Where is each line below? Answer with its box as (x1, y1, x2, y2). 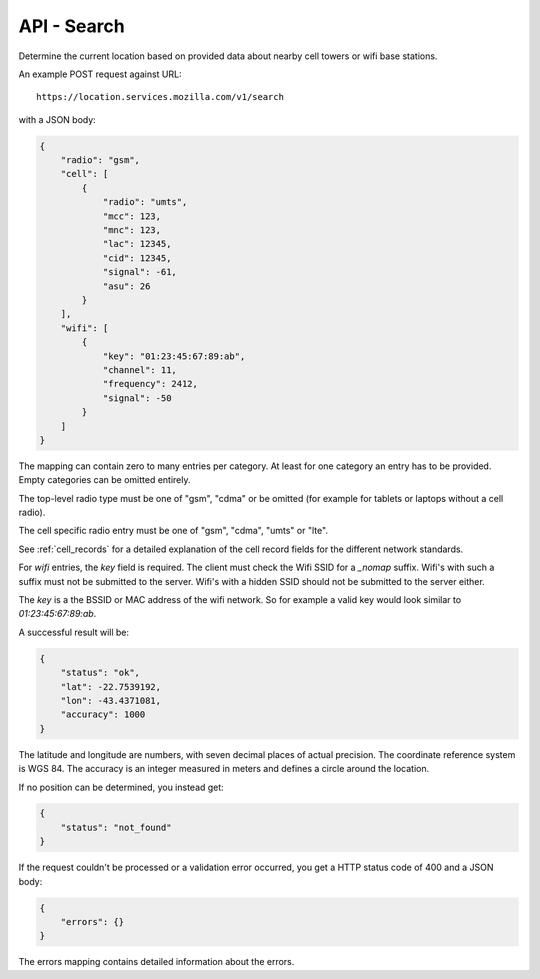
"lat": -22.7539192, (60, 681, 162, 692)
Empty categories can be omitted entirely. (18, 474, 191, 486)
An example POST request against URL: (18, 68, 182, 80)
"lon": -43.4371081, (60, 695, 162, 706)
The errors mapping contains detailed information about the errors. (18, 956, 295, 968)
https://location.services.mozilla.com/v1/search (36, 91, 285, 103)
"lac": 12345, (102, 238, 172, 250)
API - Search (18, 15, 125, 37)
